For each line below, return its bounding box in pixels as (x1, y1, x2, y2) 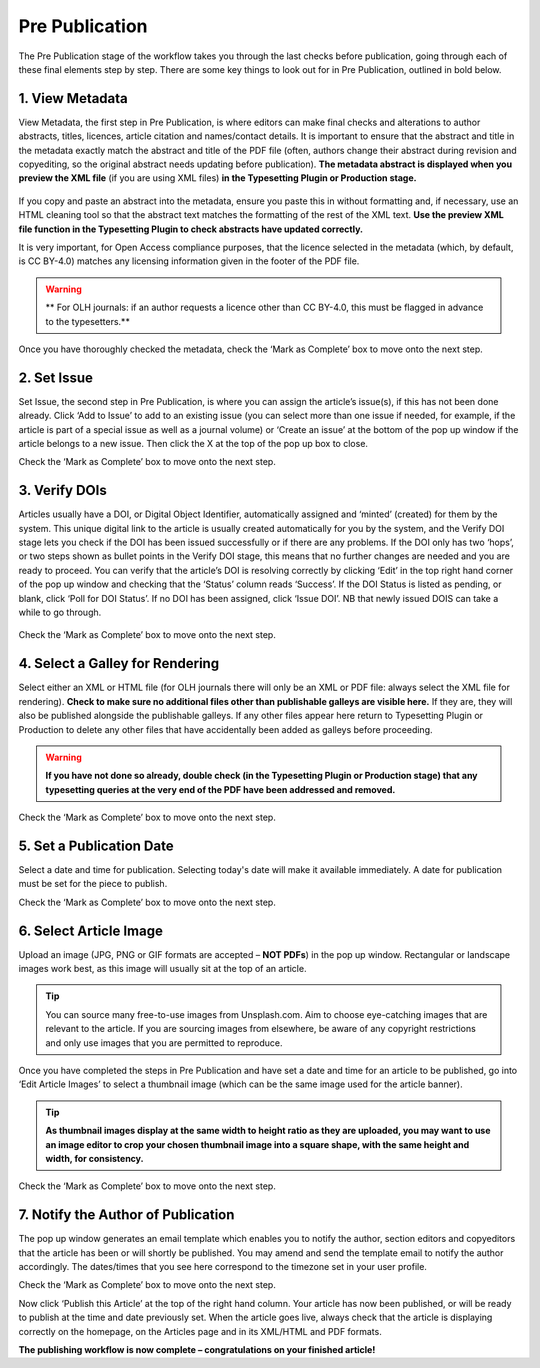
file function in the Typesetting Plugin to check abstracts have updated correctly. (18, 223, 364, 235)
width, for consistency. (45, 1152, 144, 1164)
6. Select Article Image (18, 922, 164, 939)
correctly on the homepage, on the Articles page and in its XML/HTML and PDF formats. (18, 1325, 382, 1337)
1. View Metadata (18, 90, 129, 107)
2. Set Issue (18, 369, 94, 386)
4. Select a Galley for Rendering (18, 655, 220, 672)
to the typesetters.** (45, 315, 130, 327)
